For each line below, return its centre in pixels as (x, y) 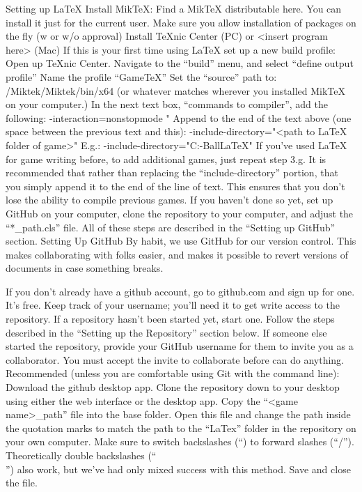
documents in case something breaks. (85, 268)
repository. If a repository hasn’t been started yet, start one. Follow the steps (170, 319)
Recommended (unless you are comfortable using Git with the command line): (173, 373)
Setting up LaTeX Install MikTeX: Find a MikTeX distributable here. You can (174, 8)
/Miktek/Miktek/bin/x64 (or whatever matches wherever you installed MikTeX (175, 90)
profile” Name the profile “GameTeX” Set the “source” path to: (141, 76)
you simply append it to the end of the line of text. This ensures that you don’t (175, 186)
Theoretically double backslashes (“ (81, 455)
